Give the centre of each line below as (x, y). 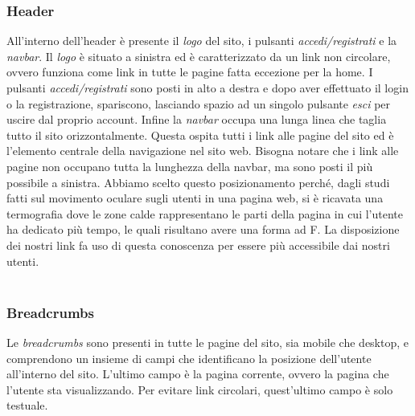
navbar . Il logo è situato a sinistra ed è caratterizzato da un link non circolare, (199, 56)
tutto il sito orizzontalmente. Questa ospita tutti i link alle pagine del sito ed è (200, 135)
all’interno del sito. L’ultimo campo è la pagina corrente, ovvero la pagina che (198, 374)
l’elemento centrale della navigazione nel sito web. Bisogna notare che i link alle (203, 151)
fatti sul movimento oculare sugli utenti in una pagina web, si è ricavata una (195, 198)
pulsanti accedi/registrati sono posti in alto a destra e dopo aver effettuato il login (207, 88)
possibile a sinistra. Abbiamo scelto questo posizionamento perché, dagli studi (198, 182)
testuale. (27, 405)
